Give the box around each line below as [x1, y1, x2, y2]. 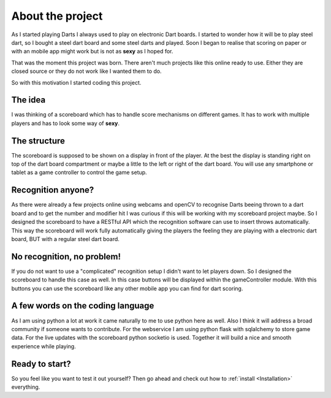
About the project [11, 9, 103, 23]
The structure [11, 136, 66, 146]
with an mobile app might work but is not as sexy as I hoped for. [11, 48, 173, 55]
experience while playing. [11, 342, 76, 350]
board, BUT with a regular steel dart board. [11, 235, 120, 242]
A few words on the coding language [11, 300, 154, 311]
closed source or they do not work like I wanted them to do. [11, 67, 162, 75]
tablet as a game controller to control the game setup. [11, 169, 147, 176]
